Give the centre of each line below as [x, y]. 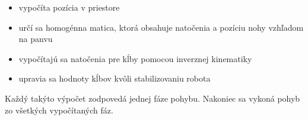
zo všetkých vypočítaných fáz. [59, 110]
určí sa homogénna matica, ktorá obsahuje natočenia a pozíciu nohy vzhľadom [161, 27]
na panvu [36, 39]
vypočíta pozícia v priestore [69, 7]
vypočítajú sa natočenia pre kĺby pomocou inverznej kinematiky [135, 58]
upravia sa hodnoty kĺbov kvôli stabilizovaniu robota [115, 78]
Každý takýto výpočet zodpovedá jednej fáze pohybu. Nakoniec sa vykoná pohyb [153, 98]
